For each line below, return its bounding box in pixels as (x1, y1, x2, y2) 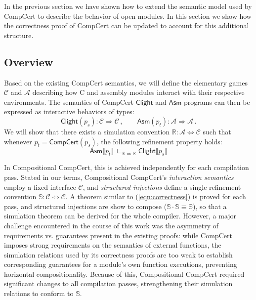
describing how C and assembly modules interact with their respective (32, 87, 245, 97)
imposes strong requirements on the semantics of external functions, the (4, 240, 221, 250)
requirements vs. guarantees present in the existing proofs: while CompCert (4, 230, 232, 240)
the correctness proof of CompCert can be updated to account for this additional (4, 20, 249, 31)
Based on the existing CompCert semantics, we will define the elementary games (4, 77, 248, 87)
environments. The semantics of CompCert (4, 96, 133, 107)
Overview (4, 54, 53, 69)
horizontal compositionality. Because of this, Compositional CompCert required (4, 268, 245, 279)
